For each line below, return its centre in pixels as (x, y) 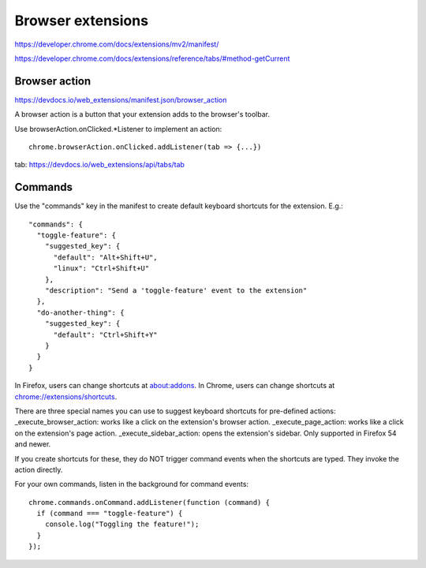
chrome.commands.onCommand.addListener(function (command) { (149, 502)
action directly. (39, 469)
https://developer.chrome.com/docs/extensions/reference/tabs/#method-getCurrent (152, 58)
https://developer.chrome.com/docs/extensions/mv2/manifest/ (117, 44)
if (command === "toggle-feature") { (110, 514)
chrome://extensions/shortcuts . (66, 396)
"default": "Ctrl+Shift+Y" (105, 334)
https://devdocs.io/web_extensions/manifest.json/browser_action (121, 99)
